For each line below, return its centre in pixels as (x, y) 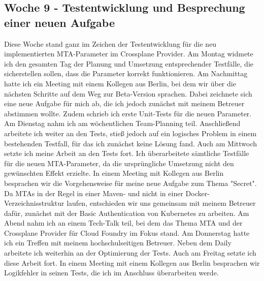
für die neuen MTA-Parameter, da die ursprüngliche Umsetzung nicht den (119, 163)
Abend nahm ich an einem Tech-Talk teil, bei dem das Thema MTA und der (123, 223)
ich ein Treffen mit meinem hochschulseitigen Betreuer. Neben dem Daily (118, 243)
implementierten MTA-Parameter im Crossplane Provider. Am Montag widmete (129, 54)
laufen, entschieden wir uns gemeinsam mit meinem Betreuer (161, 203)
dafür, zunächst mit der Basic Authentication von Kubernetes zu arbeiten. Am (127, 213)
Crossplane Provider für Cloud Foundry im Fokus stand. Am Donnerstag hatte (127, 232)
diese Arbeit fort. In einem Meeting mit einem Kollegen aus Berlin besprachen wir (132, 262)
